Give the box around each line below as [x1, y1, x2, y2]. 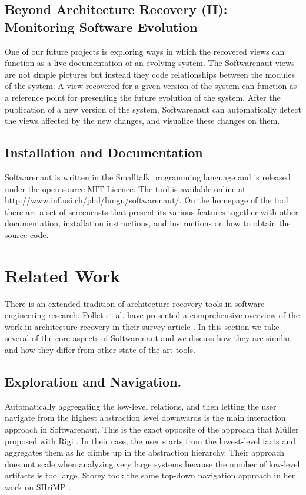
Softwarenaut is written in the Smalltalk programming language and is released [5, 170, 291, 183]
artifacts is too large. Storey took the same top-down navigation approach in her [5, 469, 295, 481]
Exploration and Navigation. [5, 372, 182, 390]
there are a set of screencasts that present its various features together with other [5, 205, 298, 217]
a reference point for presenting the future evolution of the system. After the [5, 91, 281, 103]
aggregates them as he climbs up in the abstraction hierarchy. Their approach [5, 446, 284, 458]
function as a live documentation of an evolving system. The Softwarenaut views [5, 57, 295, 69]
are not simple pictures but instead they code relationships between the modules [5, 68, 295, 80]
